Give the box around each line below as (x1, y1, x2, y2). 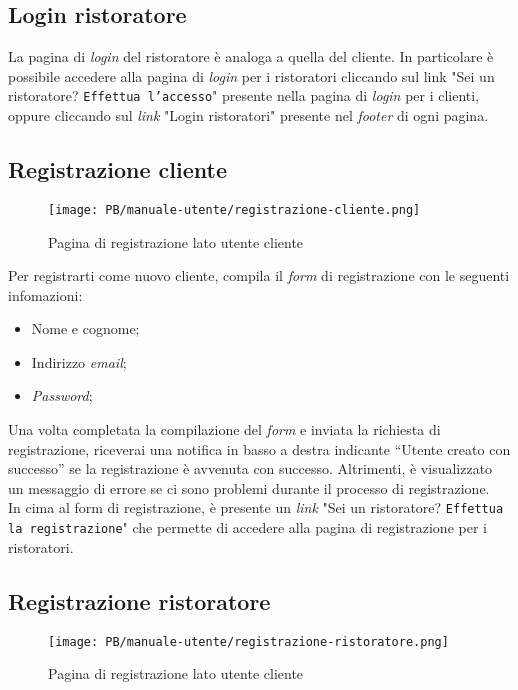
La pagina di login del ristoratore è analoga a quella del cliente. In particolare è (8, 46, 494, 67)
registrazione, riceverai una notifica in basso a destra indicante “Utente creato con (8, 438, 511, 459)
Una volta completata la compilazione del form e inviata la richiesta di (8, 419, 441, 440)
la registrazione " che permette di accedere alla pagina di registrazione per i (8, 517, 487, 538)
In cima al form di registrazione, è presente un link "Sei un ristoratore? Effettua (8, 497, 504, 518)
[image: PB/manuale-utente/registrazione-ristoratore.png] (48, 634, 449, 649)
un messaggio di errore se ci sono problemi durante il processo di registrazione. (8, 477, 490, 498)
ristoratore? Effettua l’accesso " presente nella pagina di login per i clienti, (8, 85, 480, 106)
